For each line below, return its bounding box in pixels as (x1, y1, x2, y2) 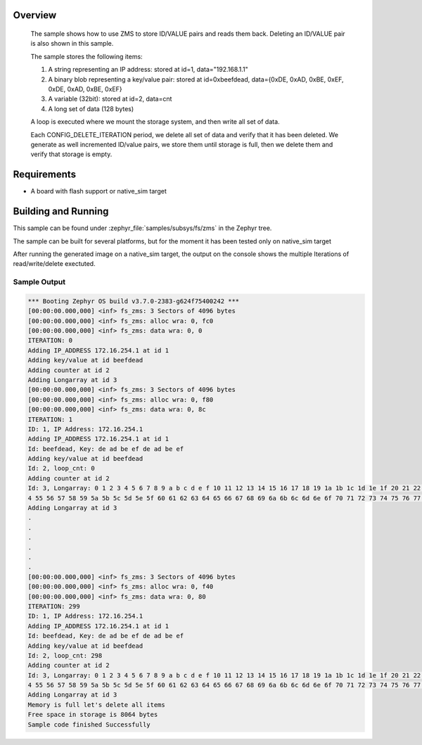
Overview (13, 9, 57, 21)
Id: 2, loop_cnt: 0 (27, 464, 95, 473)
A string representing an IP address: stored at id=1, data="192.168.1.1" (48, 65, 249, 74)
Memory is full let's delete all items (27, 701, 165, 708)
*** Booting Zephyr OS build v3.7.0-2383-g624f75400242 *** (27, 297, 240, 305)
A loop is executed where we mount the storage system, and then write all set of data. (30, 117, 281, 126)
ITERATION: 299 (27, 602, 80, 610)
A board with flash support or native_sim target (30, 187, 167, 196)
